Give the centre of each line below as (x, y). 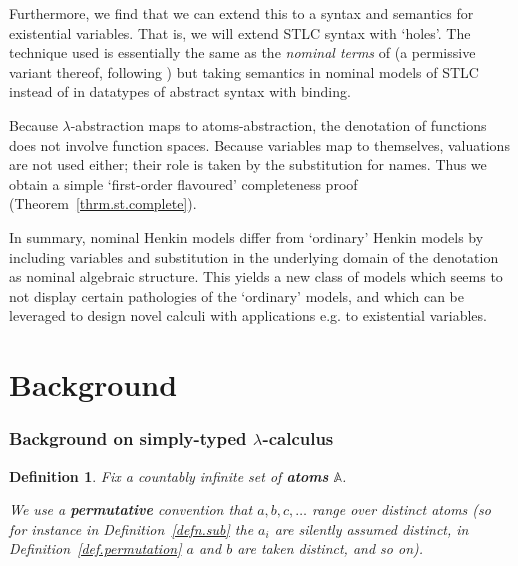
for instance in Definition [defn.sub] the (131, 528)
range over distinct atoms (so (401, 509)
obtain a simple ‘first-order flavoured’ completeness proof (183, 183)
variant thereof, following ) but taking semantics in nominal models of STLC (244, 71)
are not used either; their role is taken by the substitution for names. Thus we (248, 164)
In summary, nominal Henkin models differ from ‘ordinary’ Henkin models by (246, 236)
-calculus (298, 438)
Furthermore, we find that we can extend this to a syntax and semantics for (241, 13)
